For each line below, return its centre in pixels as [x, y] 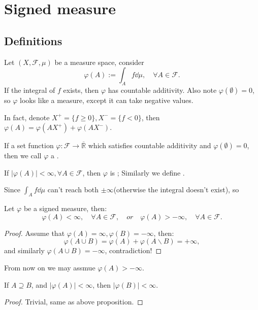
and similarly [24, 250]
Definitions [33, 40]
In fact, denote [27, 117]
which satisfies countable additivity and [150, 145]
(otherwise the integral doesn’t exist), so [176, 190]
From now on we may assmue [50, 267]
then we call [23, 156]
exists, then [81, 90]
